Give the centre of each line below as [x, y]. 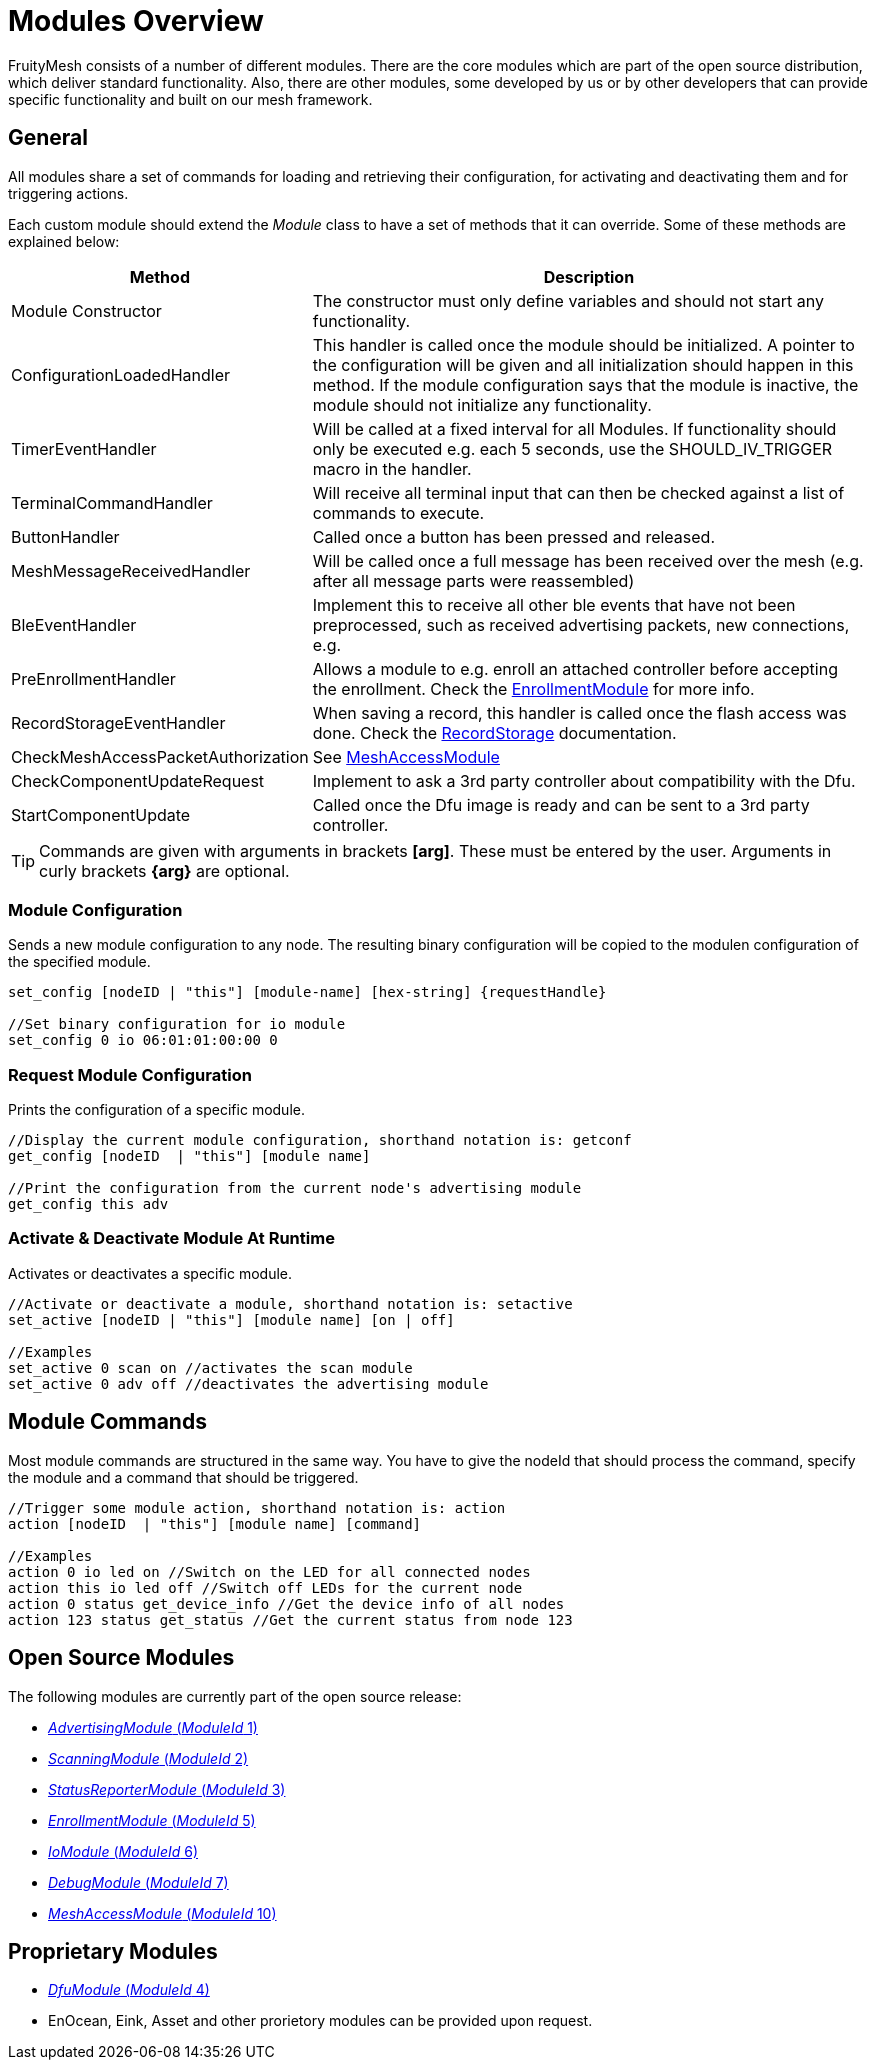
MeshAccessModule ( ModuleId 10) [162, 1913]
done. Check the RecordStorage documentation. [494, 732]
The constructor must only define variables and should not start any [568, 300]
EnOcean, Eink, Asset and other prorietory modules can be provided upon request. [320, 2021]
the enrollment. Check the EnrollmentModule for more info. [533, 688]
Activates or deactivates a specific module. [150, 1273]
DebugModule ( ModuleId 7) [138, 1882]
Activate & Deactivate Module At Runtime [171, 1238]
